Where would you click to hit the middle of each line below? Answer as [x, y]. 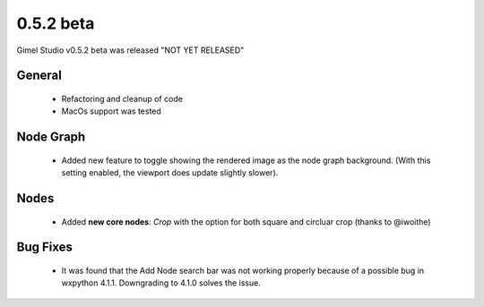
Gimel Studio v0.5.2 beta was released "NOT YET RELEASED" [130, 50]
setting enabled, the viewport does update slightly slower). [170, 173]
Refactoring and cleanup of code [122, 98]
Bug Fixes [45, 247]
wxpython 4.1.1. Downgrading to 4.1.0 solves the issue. [161, 283]
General [39, 76]
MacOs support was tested [111, 111]
